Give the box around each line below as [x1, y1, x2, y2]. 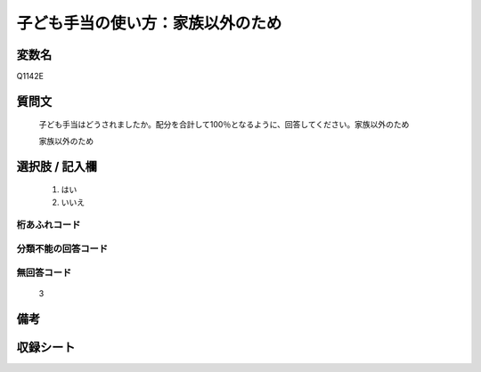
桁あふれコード [16, 219, 81, 231]
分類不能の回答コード [16, 242, 109, 255]
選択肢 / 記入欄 [16, 158, 98, 174]
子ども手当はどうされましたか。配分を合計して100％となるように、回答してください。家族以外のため [38, 119, 410, 130]
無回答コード [16, 266, 72, 279]
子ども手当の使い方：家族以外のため [16, 13, 282, 33]
